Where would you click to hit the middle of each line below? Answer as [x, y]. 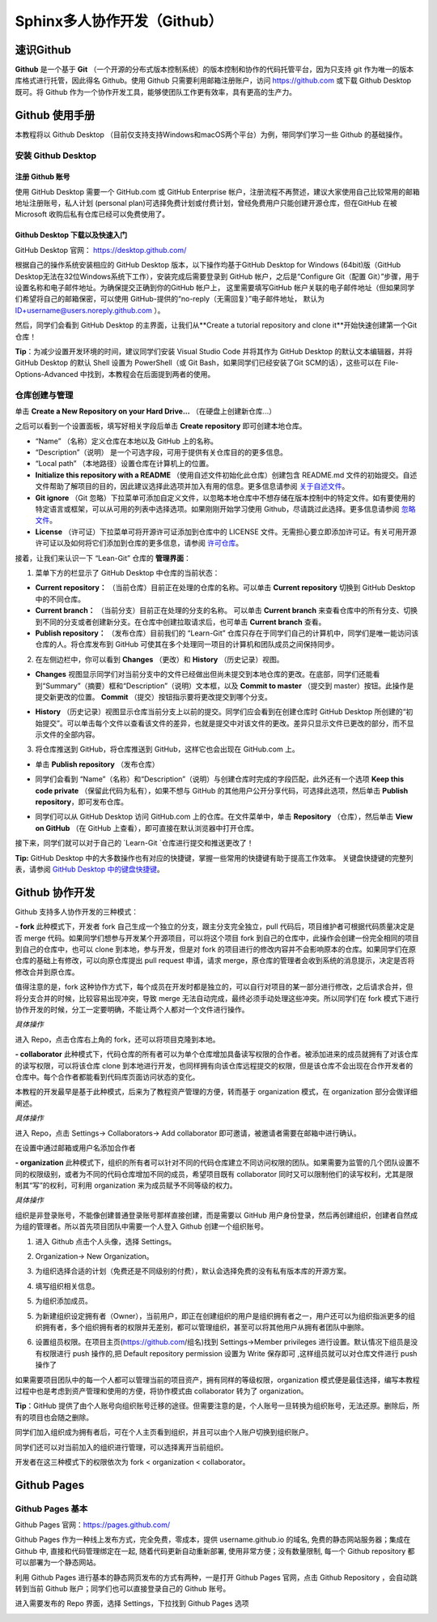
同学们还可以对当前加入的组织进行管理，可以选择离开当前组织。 [121, 1447]
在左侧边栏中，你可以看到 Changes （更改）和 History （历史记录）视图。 [159, 659]
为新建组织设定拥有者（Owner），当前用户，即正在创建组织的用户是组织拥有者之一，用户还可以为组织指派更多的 [222, 1316]
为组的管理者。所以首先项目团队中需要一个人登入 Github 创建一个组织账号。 [142, 1226]
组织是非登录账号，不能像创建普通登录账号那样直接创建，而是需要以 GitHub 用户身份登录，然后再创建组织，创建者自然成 [216, 1215]
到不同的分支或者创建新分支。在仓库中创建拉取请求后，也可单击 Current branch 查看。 [180, 622]
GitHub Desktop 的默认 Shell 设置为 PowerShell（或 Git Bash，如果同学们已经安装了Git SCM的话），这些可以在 [198, 363]
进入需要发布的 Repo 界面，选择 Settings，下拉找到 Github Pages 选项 [132, 1603]
